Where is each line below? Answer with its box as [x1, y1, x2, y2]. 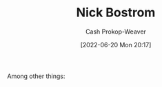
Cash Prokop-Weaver [85, 27, 147, 36]
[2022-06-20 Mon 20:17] [80, 40, 152, 49]
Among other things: [7, 72, 65, 80]
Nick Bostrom [76, 5, 156, 21]
